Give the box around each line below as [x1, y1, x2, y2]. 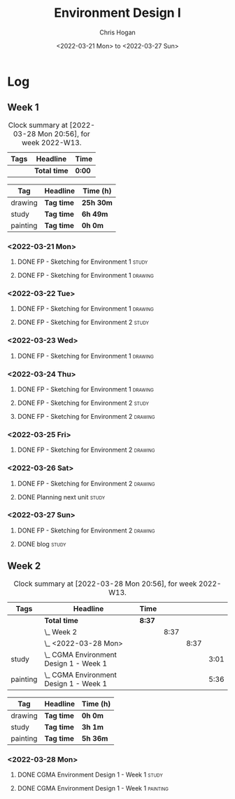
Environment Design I [54, 5, 181, 21]
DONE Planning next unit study [17, 492, 106, 501]
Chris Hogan [99, 28, 136, 36]
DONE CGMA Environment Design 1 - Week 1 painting [17, 784, 169, 792]
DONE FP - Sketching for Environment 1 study [17, 257, 148, 266]
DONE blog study [17, 539, 66, 548]
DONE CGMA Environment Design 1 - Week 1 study [17, 770, 163, 779]
